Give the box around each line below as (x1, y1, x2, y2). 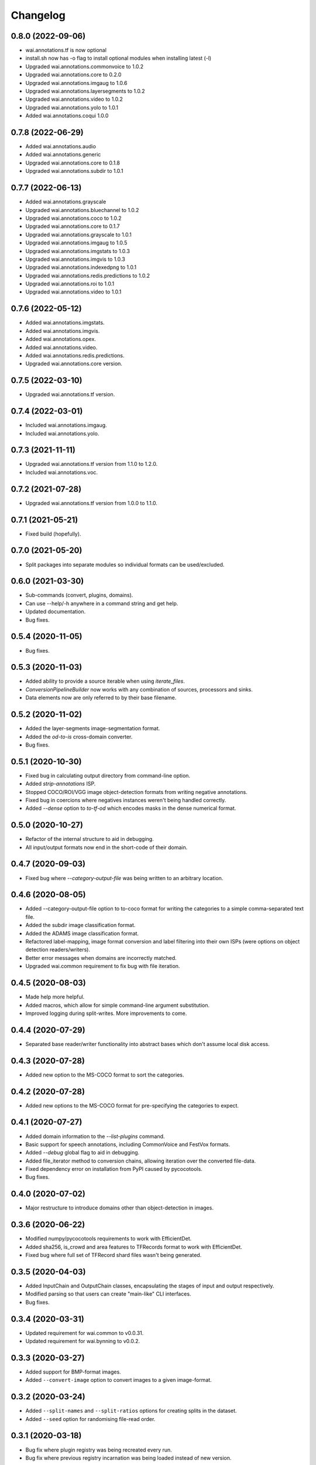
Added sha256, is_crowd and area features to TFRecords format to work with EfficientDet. (25, 1243, 242, 1251)
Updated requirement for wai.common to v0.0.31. (25, 1329, 144, 1336)
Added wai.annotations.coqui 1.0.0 (25, 112, 109, 120)
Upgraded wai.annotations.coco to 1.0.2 (25, 214, 122, 222)
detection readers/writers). (25, 946, 91, 953)
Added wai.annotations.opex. (25, 336, 97, 343)
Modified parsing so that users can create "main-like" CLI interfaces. (25, 1290, 191, 1297)
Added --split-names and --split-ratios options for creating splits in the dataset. (25, 1407, 237, 1415)
